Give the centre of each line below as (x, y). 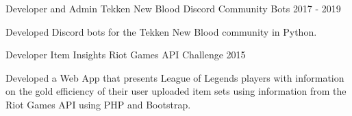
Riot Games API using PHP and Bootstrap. (98, 104)
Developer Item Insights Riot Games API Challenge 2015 (126, 55)
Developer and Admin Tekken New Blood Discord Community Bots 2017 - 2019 (173, 8)
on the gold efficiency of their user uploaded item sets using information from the (176, 91)
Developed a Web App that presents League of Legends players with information (175, 77)
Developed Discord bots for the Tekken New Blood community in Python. (161, 31)
